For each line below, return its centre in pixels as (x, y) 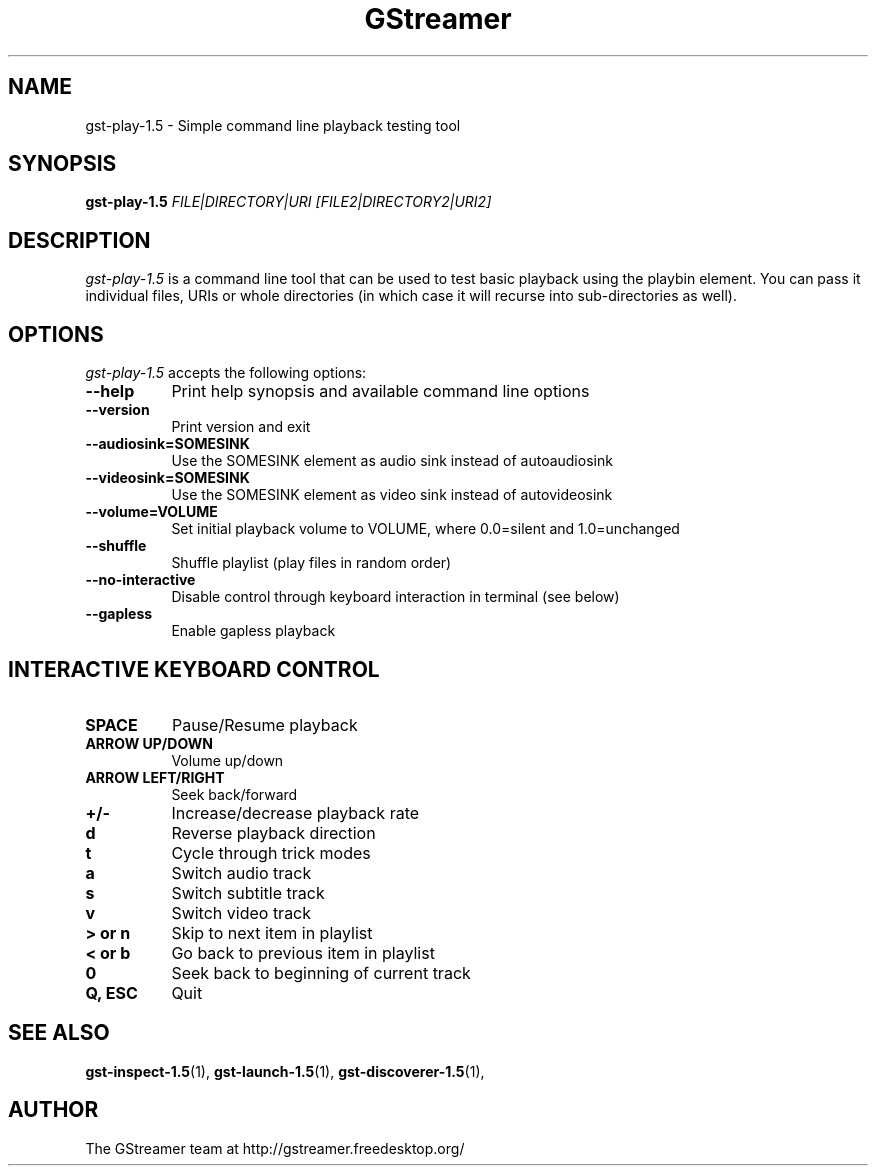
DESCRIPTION (79, 240)
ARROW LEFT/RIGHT (155, 777)
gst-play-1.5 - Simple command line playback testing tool (273, 125)
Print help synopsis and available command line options (380, 391)
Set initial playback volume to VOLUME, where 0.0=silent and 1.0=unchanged (425, 529)
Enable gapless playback (253, 631)
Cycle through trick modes (271, 852)
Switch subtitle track (248, 892)
